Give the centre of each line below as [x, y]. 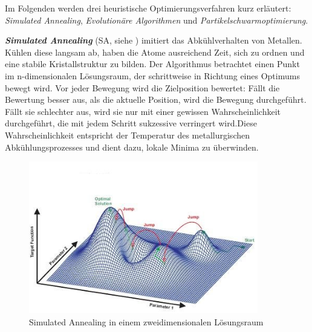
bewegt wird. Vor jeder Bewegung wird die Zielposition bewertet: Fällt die [142, 87]
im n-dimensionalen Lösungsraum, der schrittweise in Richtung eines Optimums [152, 75]
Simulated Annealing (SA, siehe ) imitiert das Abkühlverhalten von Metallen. [154, 40]
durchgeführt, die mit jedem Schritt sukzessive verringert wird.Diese [131, 123]
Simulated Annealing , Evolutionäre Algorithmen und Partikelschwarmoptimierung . [157, 20]
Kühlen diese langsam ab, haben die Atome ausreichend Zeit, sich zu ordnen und [155, 52]
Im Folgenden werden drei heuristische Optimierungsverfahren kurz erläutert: [148, 8]
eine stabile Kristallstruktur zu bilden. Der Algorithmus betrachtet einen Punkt [152, 64]
